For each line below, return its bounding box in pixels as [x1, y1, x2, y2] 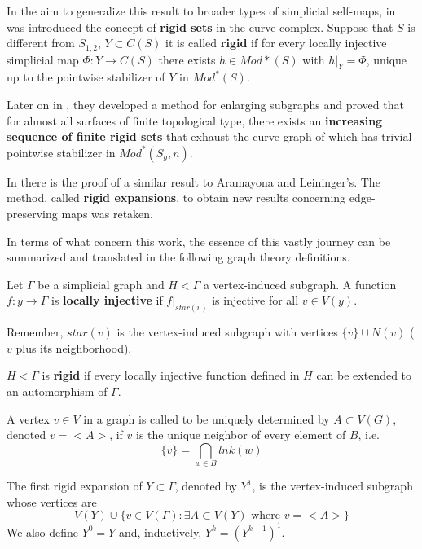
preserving [7, 205, 58, 222]
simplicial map [7, 51, 79, 68]
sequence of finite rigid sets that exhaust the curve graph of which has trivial [7, 128, 412, 145]
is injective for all [212, 292, 299, 309]
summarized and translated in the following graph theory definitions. [7, 248, 350, 266]
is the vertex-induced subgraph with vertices [116, 323, 338, 340]
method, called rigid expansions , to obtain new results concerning [7, 189, 346, 206]
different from [7, 34, 75, 51]
